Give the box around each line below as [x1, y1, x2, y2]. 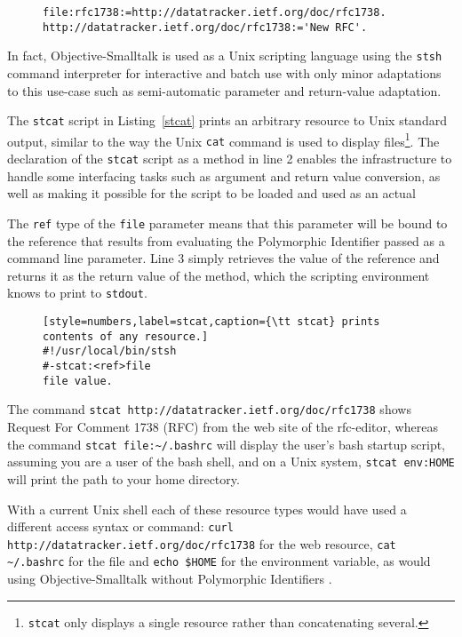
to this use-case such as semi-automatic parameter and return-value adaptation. [7, 81, 442, 100]
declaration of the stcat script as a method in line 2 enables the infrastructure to [7, 149, 452, 168]
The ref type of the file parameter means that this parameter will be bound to [7, 213, 448, 232]
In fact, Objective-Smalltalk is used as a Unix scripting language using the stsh [7, 46, 442, 65]
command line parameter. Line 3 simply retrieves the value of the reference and [7, 249, 440, 267]
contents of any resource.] [43, 330, 209, 343]
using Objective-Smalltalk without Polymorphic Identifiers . [7, 569, 332, 588]
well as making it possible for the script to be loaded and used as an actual [7, 184, 416, 203]
